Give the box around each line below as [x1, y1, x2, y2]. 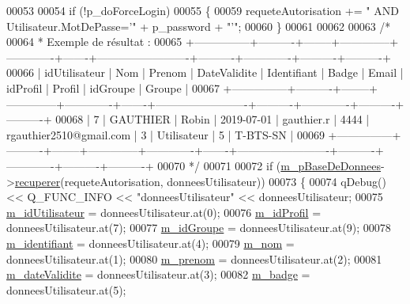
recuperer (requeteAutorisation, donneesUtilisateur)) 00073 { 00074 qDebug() [14, 173, 386, 189]
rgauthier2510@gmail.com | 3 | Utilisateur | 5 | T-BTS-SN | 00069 [6, 126, 325, 142]
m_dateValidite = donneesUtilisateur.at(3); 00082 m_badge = [6, 266, 310, 283]
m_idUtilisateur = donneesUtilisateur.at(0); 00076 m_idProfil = [6, 203, 322, 220]
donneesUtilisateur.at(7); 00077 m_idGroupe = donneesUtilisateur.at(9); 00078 [6, 219, 391, 236]
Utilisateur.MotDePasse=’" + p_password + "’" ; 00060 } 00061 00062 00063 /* [6, 17, 391, 34]
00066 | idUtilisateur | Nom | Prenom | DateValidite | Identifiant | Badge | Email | [6, 64, 404, 81]
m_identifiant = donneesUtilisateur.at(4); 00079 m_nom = [6, 234, 295, 251]
